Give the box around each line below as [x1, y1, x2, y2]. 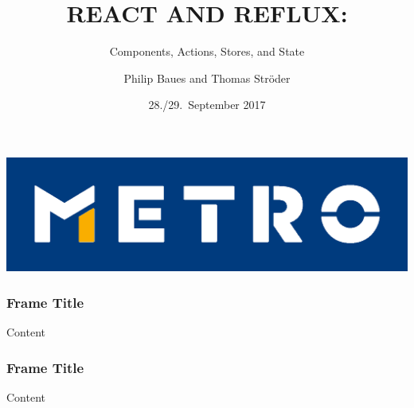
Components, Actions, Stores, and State [109, 43, 305, 60]
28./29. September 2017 [148, 96, 266, 113]
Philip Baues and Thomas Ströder [123, 69, 291, 86]
